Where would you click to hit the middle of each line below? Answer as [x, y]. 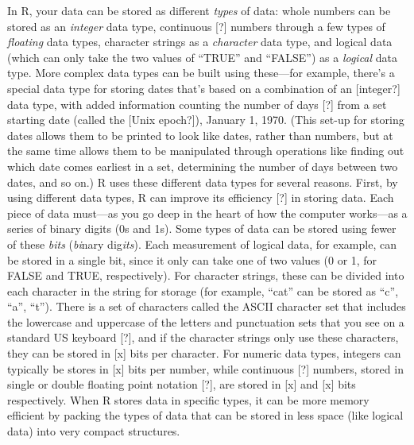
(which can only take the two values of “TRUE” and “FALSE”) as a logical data [203, 57]
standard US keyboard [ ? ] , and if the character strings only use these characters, [203, 337]
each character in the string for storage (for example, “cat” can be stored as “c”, [203, 290]
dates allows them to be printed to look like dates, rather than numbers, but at [200, 135]
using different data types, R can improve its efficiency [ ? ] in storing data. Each [201, 197]
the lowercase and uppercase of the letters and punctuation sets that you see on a [206, 321]
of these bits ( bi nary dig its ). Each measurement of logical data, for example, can [202, 244]
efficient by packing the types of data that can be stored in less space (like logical [205, 415]
